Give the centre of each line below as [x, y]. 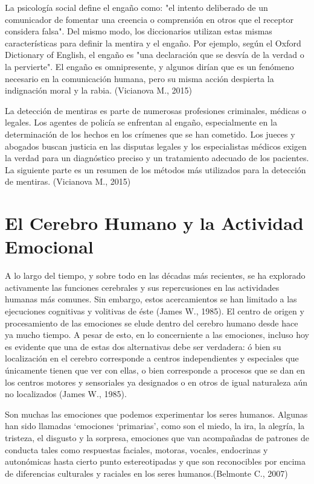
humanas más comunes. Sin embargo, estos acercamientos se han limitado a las [151, 299]
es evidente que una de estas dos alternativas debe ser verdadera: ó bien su [143, 346]
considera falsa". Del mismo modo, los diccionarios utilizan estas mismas [139, 31]
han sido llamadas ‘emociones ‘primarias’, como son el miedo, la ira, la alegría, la [155, 426]
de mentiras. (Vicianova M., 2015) [68, 181]
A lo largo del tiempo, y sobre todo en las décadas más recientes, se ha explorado [155, 275]
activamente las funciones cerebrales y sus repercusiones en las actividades [142, 287]
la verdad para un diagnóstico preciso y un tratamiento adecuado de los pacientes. [157, 158]
